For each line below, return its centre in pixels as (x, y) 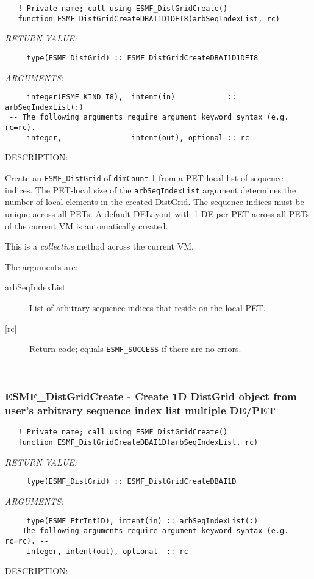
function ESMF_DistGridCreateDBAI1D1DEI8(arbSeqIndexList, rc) (149, 19)
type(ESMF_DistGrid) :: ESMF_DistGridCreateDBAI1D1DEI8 (142, 58)
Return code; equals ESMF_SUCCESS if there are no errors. (135, 349)
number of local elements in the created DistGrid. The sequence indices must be (155, 202)
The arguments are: (41, 266)
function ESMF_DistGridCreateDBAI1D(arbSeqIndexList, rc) (138, 443)
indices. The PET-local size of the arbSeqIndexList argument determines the (151, 189)
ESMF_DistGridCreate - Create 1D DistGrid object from (151, 396)
